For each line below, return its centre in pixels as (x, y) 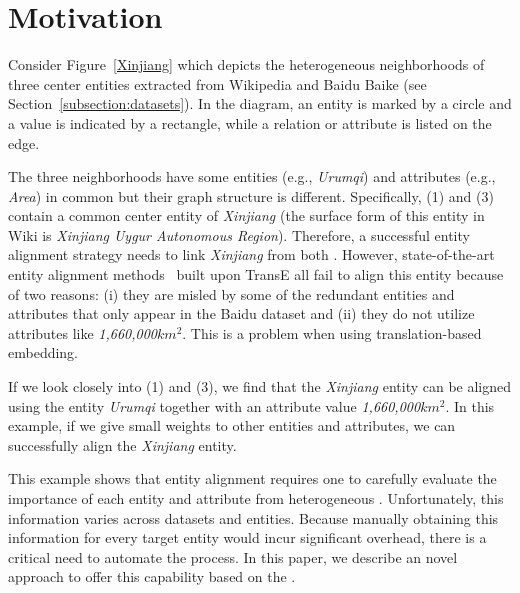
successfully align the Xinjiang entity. (122, 444)
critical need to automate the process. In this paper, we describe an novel (233, 556)
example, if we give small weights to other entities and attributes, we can (232, 425)
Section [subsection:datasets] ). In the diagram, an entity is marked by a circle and (260, 103)
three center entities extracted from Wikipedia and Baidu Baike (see (217, 83)
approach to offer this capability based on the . (152, 576)
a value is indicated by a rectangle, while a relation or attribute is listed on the (250, 122)
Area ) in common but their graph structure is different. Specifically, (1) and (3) (251, 195)
